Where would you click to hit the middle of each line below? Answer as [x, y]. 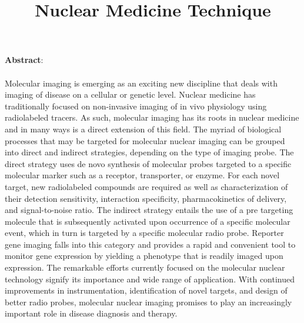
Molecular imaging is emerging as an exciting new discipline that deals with [141, 83]
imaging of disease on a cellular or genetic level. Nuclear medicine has [130, 94]
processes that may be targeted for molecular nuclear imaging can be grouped [145, 140]
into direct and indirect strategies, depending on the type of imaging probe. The [149, 152]
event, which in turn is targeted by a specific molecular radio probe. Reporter [144, 233]
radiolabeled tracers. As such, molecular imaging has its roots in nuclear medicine [152, 117]
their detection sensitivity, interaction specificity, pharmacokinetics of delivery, [146, 198]
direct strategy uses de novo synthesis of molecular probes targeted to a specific [148, 163]
